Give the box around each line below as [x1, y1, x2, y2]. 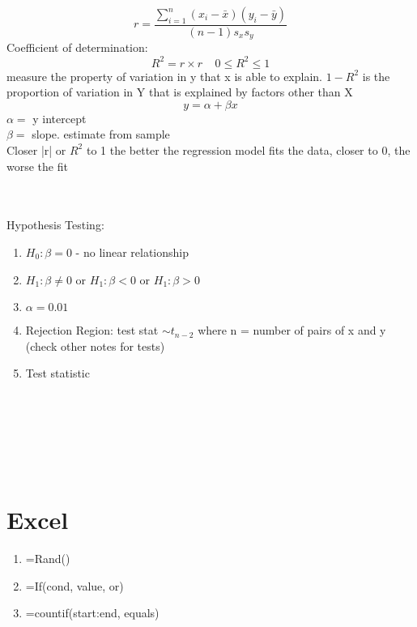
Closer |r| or [6, 141, 66, 158]
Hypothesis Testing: [6, 216, 104, 233]
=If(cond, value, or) [25, 577, 124, 594]
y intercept [32, 109, 87, 126]
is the [362, 67, 390, 84]
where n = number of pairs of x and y [198, 322, 386, 339]
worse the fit [6, 157, 68, 174]
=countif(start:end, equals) [25, 604, 160, 621]
